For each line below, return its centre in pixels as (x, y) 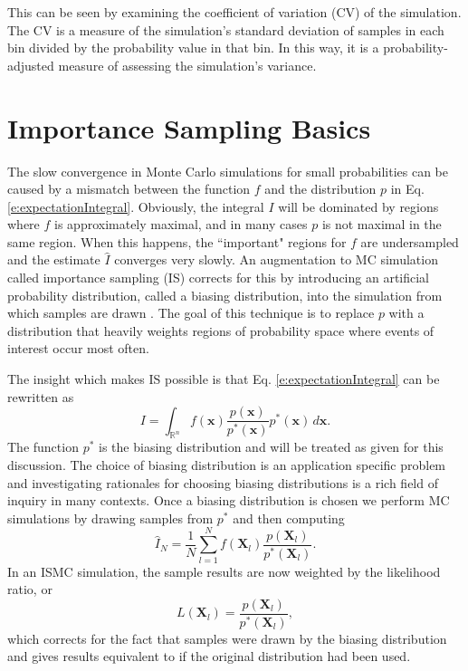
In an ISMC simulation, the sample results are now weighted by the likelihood (224, 571)
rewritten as (41, 396)
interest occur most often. (78, 348)
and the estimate (54, 259)
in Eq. (407, 189)
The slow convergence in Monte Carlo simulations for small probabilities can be (228, 171)
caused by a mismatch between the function (129, 189)
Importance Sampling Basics (189, 127)
